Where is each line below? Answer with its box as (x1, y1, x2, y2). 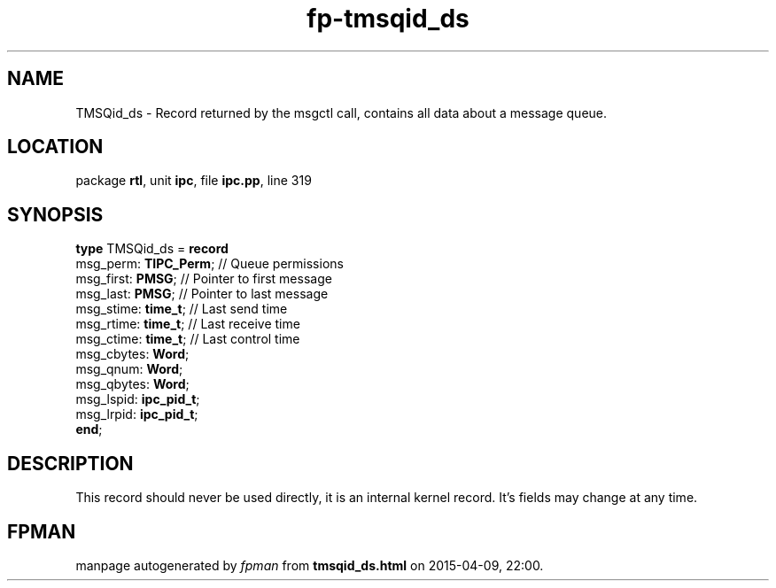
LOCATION (7, 135, 104, 159)
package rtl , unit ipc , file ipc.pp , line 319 (75, 173, 312, 189)
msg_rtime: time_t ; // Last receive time (75, 316, 300, 332)
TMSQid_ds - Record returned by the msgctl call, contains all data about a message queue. (75, 104, 608, 120)
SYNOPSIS (7, 203, 104, 226)
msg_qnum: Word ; (75, 361, 183, 377)
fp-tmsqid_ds (307, 4, 469, 34)
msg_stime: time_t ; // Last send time (75, 301, 288, 317)
